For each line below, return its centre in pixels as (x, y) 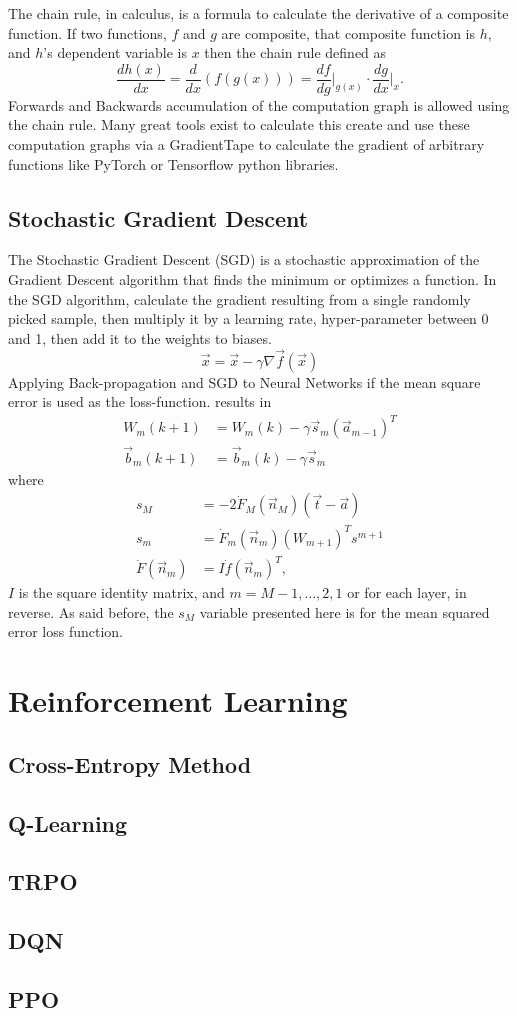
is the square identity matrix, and (121, 592)
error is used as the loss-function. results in (140, 401)
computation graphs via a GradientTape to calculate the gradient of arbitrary (246, 144)
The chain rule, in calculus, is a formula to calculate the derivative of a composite (258, 13)
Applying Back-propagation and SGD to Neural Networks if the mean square (244, 381)
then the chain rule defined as (295, 52)
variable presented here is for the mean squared (344, 611)
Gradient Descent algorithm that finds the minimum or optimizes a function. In (252, 279)
